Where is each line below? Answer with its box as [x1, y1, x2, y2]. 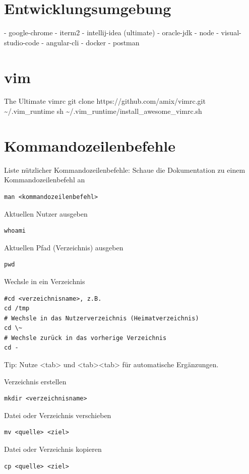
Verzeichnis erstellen [4, 376, 67, 386]
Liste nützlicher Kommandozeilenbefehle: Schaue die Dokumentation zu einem [4, 164, 245, 175]
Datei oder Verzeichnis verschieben [4, 410, 111, 420]
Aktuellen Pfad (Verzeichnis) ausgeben [4, 242, 123, 252]
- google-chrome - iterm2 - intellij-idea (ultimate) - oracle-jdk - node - [4, 27, 219, 38]
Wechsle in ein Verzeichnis [4, 276, 85, 286]
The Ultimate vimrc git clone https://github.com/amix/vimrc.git [4, 96, 206, 106]
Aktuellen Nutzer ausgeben [4, 208, 88, 219]
